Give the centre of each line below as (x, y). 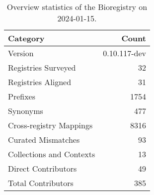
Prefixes (22, 96)
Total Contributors (41, 183)
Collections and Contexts (52, 154)
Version (21, 53)
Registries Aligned (40, 82)
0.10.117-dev (124, 53)
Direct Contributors (42, 168)
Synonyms (26, 111)
